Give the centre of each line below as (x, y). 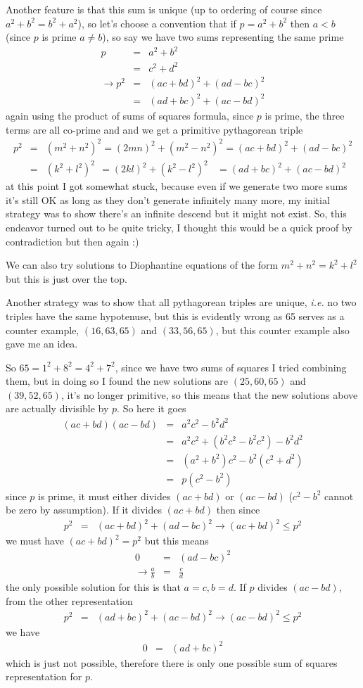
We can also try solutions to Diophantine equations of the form (142, 265)
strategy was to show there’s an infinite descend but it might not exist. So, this (176, 214)
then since (238, 510)
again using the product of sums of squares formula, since (130, 115)
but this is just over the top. (66, 278)
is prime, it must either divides (104, 496)
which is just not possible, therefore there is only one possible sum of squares (172, 662)
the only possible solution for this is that (93, 586)
